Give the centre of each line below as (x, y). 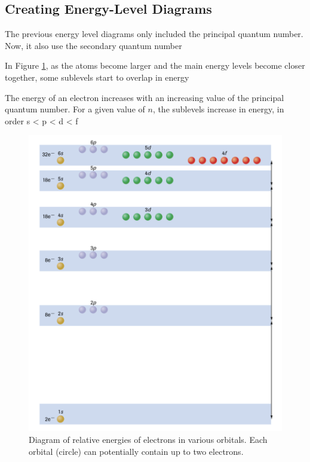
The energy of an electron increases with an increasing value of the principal (145, 97)
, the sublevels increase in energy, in (218, 109)
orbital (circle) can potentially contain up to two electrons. (136, 451)
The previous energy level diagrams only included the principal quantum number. (154, 34)
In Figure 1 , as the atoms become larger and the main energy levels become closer (155, 65)
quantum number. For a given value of (75, 109)
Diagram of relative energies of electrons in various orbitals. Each (148, 440)
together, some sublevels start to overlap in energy (97, 77)
